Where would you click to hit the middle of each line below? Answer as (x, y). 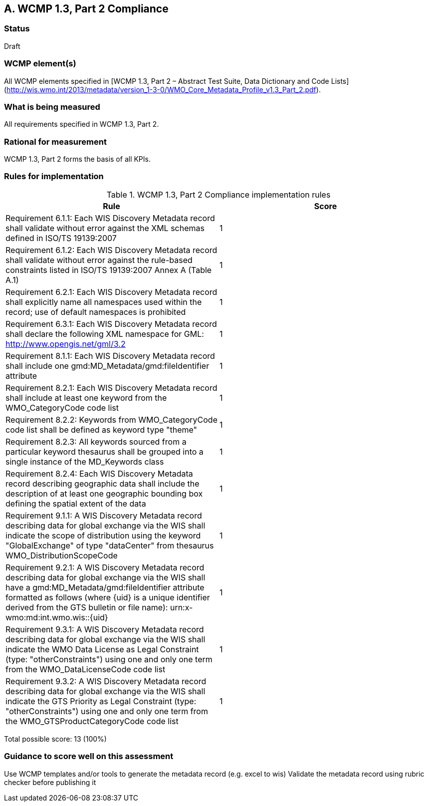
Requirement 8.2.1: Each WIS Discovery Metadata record (111, 388)
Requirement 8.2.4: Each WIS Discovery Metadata (99, 473)
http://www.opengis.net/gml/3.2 (66, 344)
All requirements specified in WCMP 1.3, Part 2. (82, 124)
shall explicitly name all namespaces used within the (104, 302)
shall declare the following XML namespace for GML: (105, 334)
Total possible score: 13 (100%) (55, 739)
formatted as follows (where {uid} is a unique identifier (108, 597)
